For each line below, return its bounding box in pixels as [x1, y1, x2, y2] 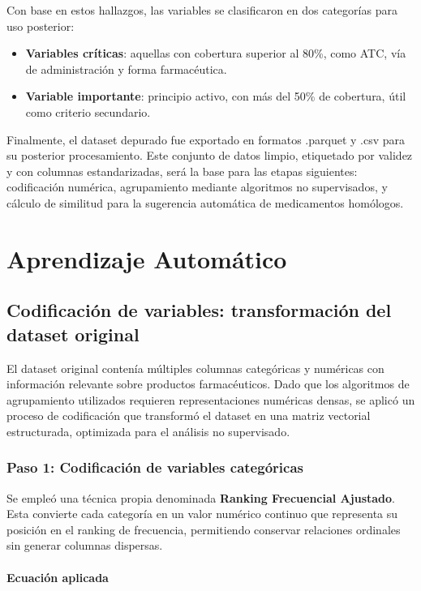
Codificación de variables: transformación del [6, 298, 392, 323]
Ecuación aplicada [6, 568, 109, 585]
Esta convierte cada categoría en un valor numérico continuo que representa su [6, 505, 398, 522]
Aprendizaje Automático [6, 242, 287, 275]
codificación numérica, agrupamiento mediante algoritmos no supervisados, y [6, 178, 388, 195]
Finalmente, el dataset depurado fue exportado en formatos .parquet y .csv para [6, 131, 406, 148]
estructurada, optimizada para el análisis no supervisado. [6, 422, 290, 439]
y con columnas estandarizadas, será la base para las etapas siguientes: [6, 162, 358, 179]
